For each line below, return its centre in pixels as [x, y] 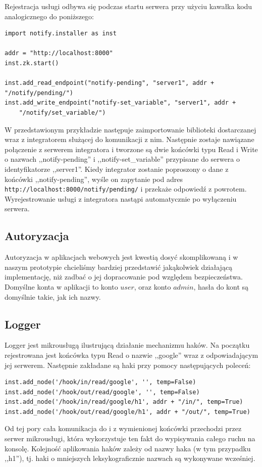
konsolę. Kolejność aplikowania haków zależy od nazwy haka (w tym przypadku [128, 448]
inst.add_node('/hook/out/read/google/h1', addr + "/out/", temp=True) [127, 412]
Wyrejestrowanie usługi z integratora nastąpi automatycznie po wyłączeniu [121, 198]
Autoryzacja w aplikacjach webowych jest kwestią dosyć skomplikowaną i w [121, 257]
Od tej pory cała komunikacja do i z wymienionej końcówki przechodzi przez [123, 428]
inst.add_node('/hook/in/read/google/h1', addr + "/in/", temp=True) [124, 402]
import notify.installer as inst [61, 34]
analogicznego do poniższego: [49, 16]
